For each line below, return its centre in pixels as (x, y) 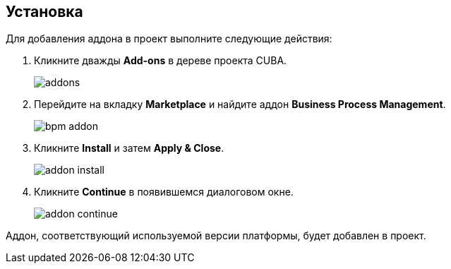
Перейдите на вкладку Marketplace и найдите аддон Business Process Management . (240, 104)
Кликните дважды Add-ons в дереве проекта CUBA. (161, 61)
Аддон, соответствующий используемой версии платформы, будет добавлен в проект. (216, 236)
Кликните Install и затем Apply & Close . (129, 148)
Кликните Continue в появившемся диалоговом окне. (164, 192)
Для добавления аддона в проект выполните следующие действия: (169, 39)
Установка (44, 12)
